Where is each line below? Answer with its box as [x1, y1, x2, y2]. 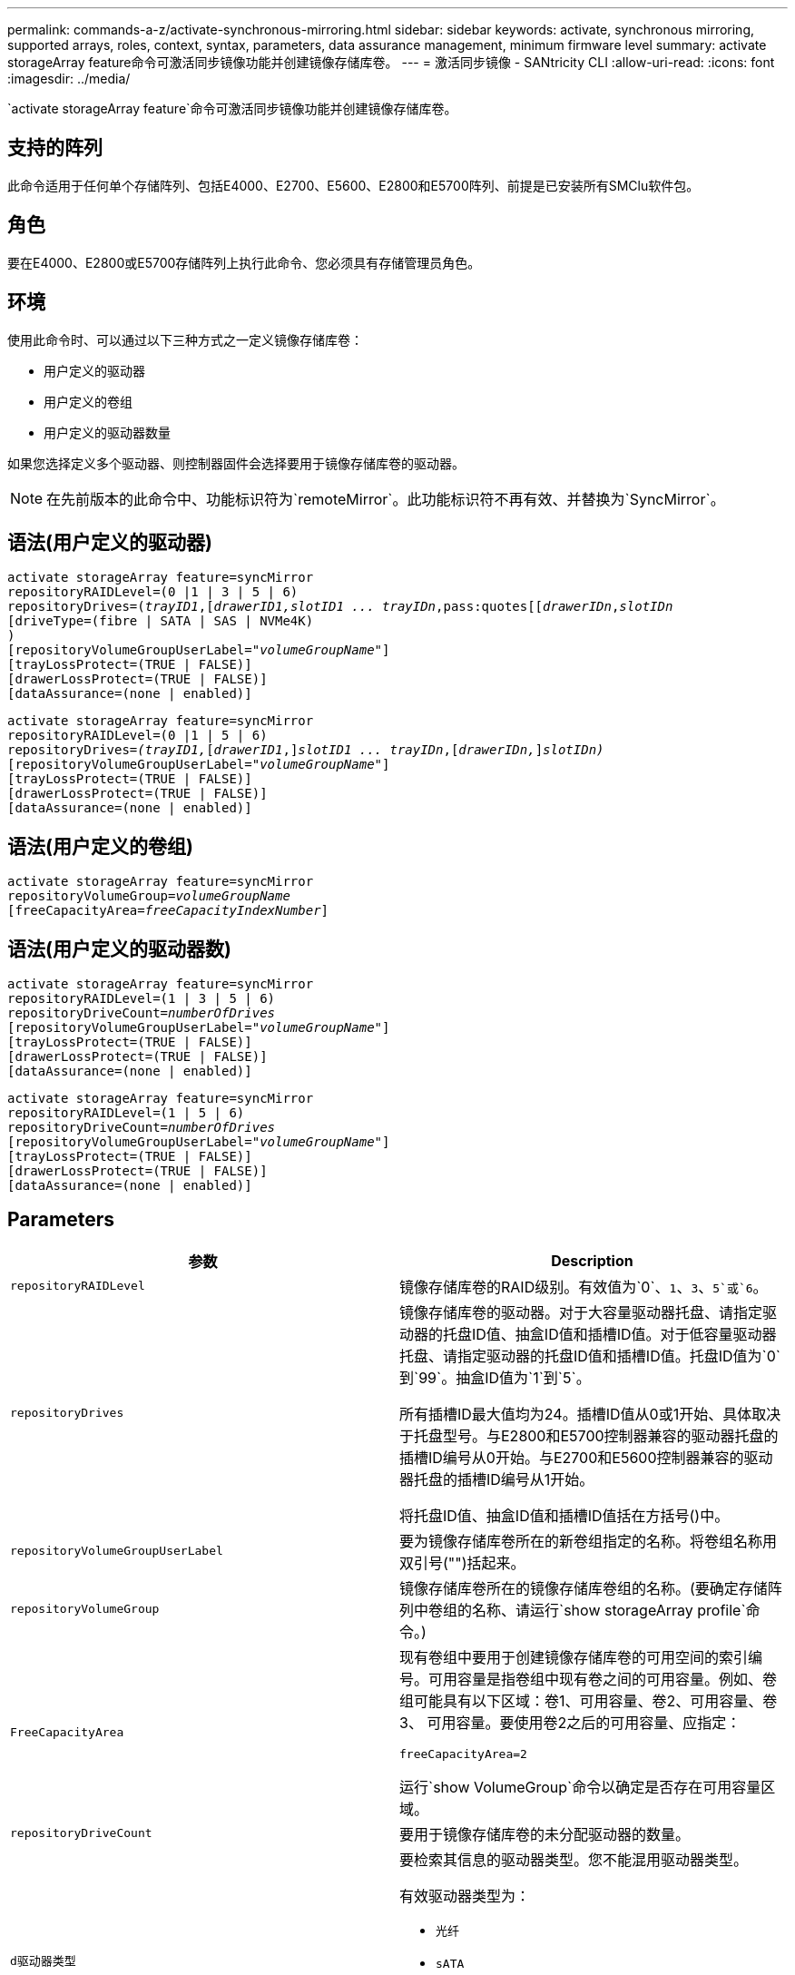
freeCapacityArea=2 [399, 1746, 527, 1761]
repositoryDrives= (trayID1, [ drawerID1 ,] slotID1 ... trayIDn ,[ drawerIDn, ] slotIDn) [7, 742, 604, 758]
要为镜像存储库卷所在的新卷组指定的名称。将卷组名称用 [399, 1531, 778, 1550]
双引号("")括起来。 [399, 1553, 525, 1572]
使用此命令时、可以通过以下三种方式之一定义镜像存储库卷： [7, 331, 363, 348]
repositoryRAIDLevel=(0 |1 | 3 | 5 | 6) [7, 585, 299, 600]
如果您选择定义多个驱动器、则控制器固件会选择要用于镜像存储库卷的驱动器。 [7, 455, 465, 471]
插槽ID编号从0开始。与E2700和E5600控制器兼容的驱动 [399, 1448, 773, 1467]
